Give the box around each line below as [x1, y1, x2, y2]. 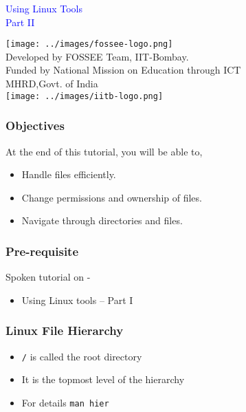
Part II [5, 14, 35, 29]
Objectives [5, 117, 65, 134]
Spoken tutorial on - [5, 270, 91, 284]
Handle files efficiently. [21, 167, 116, 182]
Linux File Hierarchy [5, 322, 124, 339]
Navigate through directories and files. [21, 213, 183, 228]
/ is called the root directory [21, 349, 142, 363]
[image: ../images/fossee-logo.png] [5, 39, 173, 50]
